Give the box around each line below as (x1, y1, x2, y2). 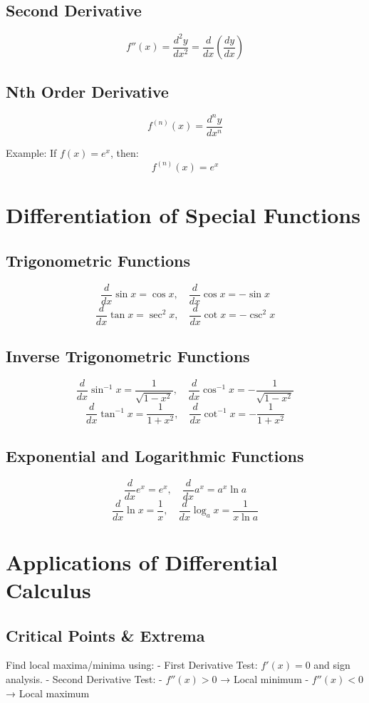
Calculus (6, 575, 91, 605)
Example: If (6, 145, 57, 160)
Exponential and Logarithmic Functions (6, 444, 304, 466)
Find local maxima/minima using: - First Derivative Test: (6, 657, 258, 672)
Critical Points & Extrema (6, 624, 205, 646)
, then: (110, 145, 139, 160)
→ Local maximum (6, 685, 90, 700)
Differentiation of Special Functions (6, 200, 360, 230)
